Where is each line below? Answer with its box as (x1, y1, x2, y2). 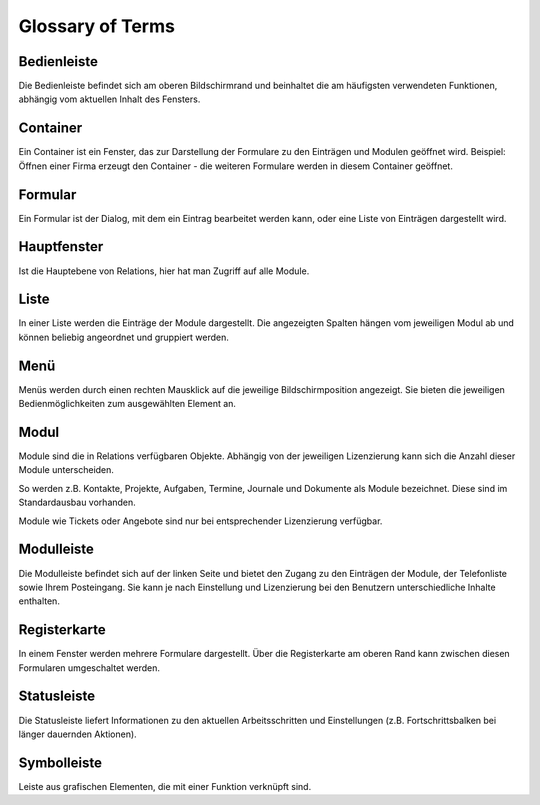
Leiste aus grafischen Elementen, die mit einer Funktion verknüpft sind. (18, 780, 312, 792)
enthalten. (18, 595, 60, 607)
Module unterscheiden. (18, 464, 115, 476)
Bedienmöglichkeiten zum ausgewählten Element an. (18, 398, 237, 410)
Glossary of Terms (18, 15, 175, 37)
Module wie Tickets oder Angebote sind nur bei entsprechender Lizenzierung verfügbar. (18, 515, 383, 527)
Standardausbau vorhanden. (18, 496, 137, 509)
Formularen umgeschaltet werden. (18, 661, 160, 674)
